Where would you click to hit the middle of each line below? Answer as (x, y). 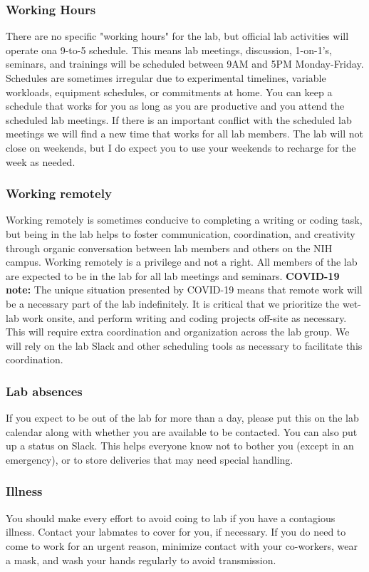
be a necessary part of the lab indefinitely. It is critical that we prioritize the (173, 303)
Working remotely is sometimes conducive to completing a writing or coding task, (184, 220)
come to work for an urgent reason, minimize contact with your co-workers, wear (182, 545)
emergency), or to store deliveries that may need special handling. (150, 459)
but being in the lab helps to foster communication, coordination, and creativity (181, 233)
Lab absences (44, 391)
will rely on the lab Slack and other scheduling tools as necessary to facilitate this (184, 345)
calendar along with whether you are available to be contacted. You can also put (182, 431)
